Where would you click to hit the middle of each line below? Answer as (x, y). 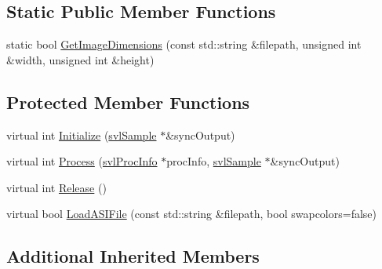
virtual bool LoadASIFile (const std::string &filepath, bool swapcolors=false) (191, 214)
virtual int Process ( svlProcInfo (82, 161)
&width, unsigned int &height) (80, 59)
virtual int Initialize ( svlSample (82, 134)
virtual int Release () (56, 187)
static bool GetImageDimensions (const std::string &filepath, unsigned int (184, 44)
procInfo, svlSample (214, 161)
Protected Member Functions (128, 102)
